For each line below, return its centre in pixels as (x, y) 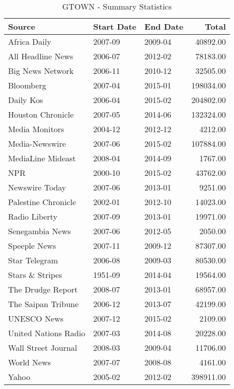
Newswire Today (37, 187)
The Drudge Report (43, 289)
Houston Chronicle (41, 114)
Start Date (115, 26)
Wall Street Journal (43, 348)
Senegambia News (40, 231)
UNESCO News (36, 318)
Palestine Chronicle (42, 202)
